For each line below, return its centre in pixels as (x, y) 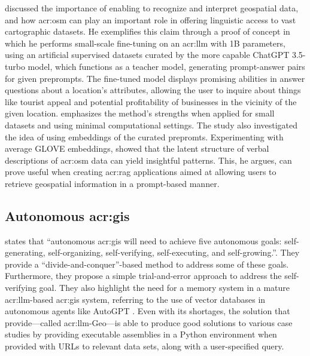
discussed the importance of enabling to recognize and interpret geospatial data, (152, 8)
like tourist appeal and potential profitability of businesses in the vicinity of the (151, 101)
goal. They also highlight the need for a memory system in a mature (164, 288)
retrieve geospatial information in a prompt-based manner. (112, 183)
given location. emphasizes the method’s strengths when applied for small (140, 113)
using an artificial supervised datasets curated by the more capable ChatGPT (147, 55)
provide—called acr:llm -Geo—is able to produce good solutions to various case (149, 322)
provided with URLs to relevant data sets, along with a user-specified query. (145, 346)
